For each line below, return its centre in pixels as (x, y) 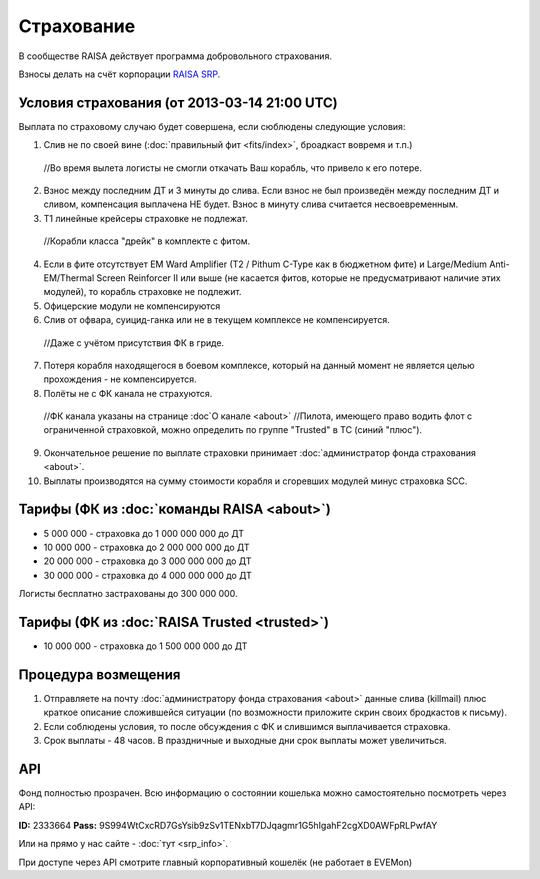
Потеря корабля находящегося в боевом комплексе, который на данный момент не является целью (259, 365)
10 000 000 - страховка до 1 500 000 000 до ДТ (145, 646)
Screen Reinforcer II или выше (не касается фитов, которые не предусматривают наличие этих (298, 277)
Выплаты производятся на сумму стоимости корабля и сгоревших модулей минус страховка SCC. (255, 481)
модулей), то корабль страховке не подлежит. (142, 292)
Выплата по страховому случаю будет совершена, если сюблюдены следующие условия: (212, 126)
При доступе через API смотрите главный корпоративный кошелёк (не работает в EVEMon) (215, 862)
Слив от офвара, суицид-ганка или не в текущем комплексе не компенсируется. (216, 320)
